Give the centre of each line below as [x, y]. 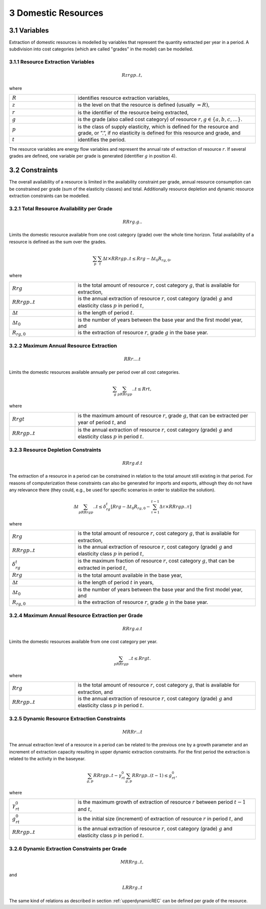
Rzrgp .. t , [132, 75]
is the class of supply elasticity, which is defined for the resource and [158, 127]
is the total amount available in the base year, [130, 575]
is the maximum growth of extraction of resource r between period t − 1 [162, 802]
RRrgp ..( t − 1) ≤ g [152, 776]
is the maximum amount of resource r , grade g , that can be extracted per [163, 415]
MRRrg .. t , [132, 862]
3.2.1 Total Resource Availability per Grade [61, 209]
